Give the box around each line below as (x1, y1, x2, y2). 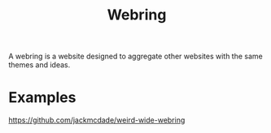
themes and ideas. (8, 60, 71, 70)
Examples (8, 88, 76, 107)
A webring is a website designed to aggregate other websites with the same (8, 51, 263, 62)
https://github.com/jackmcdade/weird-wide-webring (8, 115, 186, 125)
